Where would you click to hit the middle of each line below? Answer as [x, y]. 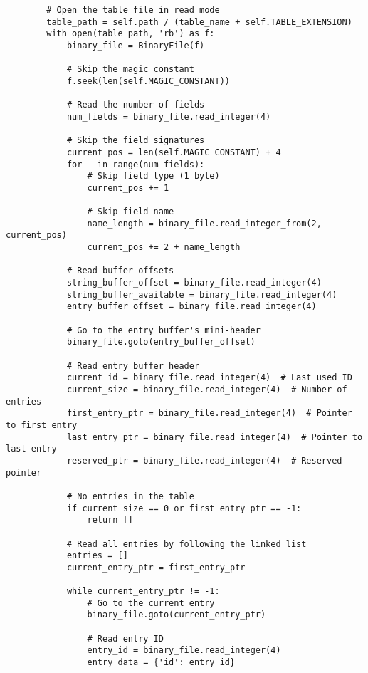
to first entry [42, 425]
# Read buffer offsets [120, 271]
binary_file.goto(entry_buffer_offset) [161, 342]
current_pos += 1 [128, 188]
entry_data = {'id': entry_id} [161, 663]
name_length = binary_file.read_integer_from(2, [204, 223]
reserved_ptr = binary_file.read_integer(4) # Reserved [204, 460]
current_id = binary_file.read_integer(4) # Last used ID [209, 378]
